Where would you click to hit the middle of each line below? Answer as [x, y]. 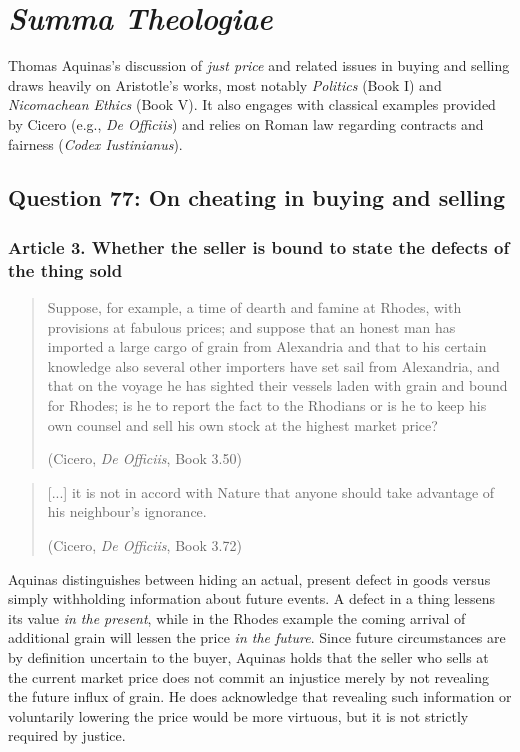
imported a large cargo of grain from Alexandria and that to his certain [267, 346]
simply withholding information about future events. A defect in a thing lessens [252, 598]
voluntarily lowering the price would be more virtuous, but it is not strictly [238, 715]
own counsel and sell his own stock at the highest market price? [242, 424]
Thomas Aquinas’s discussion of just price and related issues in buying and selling [259, 65]
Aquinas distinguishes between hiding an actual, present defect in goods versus [249, 578]
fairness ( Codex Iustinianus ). [95, 143]
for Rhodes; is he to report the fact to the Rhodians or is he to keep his [267, 404]
